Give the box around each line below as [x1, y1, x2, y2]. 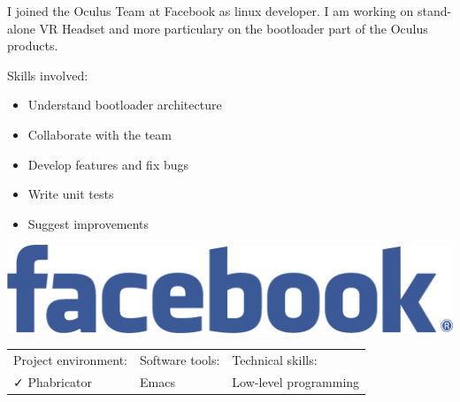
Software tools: [140, 351, 220, 369]
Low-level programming [232, 372, 360, 391]
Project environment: [13, 351, 128, 369]
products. [7, 36, 58, 55]
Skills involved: [7, 65, 88, 84]
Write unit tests [27, 185, 114, 203]
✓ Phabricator [13, 372, 93, 391]
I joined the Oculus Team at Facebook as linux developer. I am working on [7, 2, 414, 19]
